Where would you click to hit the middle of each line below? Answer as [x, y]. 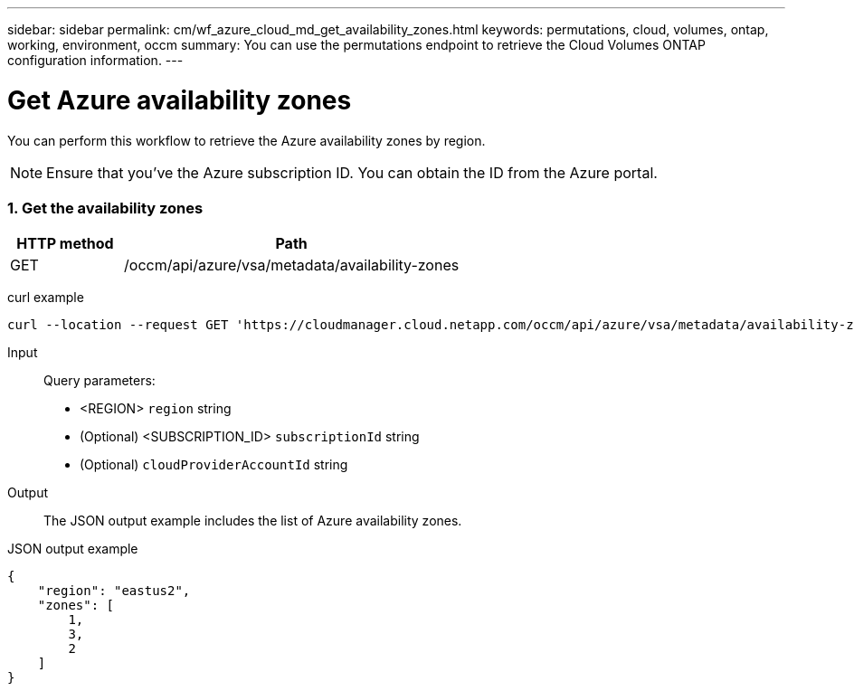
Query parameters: [100, 381]
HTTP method [65, 244]
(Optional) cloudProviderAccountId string [214, 465]
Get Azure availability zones [180, 100]
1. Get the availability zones [105, 208]
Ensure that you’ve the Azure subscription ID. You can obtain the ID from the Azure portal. [352, 172]
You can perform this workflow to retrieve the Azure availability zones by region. [247, 140]
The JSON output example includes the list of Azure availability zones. [253, 521]
